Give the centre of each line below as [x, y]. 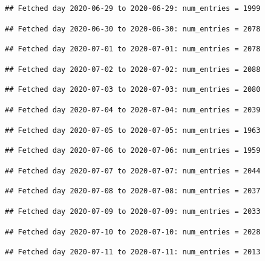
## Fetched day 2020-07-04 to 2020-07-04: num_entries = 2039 [133, 110]
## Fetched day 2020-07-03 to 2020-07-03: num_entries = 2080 [133, 90]
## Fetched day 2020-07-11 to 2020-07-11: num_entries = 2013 [133, 252]
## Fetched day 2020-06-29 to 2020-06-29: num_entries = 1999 [133, 8]
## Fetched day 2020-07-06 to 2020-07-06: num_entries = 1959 [133, 151]
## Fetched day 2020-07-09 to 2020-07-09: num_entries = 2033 [133, 211]
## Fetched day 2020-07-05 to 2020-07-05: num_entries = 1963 [133, 130]
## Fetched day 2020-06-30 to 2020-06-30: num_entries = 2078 [133, 29]
